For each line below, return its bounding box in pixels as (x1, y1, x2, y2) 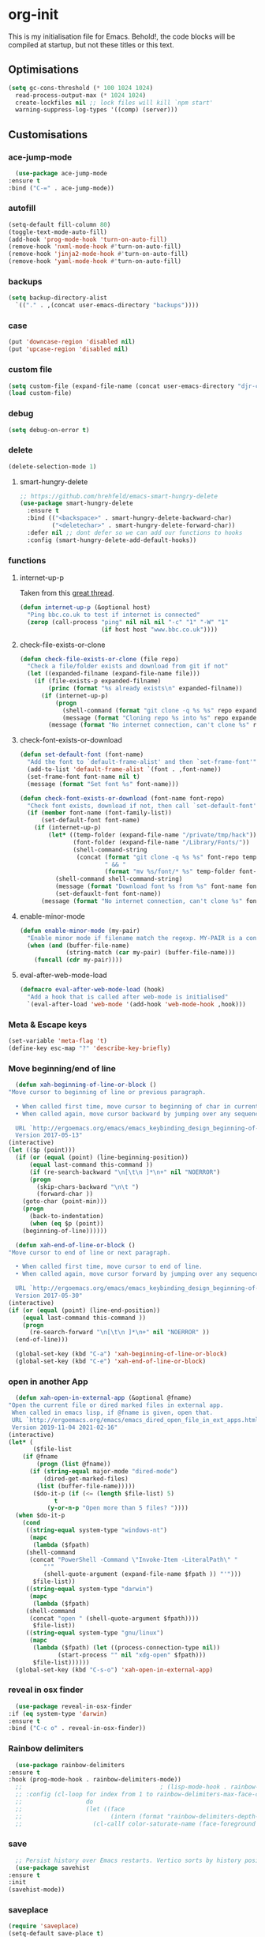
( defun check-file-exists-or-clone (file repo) (19, 655, 179, 663)
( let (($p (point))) (8, 1146, 77, 1154)
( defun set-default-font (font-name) (19, 750, 144, 759)
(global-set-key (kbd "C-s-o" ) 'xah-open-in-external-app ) (15, 1665, 214, 1674)
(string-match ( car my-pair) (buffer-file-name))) (65, 949, 236, 957)
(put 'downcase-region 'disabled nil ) (8, 338, 136, 346)
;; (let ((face (15, 1805, 125, 1813)
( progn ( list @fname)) (36, 1460, 111, 1469)
